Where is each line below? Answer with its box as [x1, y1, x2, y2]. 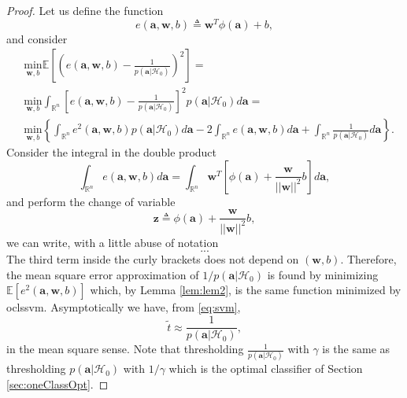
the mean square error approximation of [6, 266, 199, 282]
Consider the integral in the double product [6, 144, 217, 160]
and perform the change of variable [6, 193, 176, 209]
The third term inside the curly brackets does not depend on [6, 251, 299, 267]
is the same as [322, 341, 390, 357]
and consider [6, 30, 68, 46]
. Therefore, [340, 251, 397, 267]
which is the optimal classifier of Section [168, 360, 363, 377]
